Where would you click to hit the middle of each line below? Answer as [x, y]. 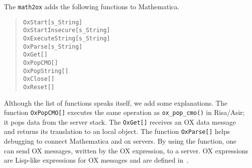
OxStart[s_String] [53, 22]
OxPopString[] [46, 71]
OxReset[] [39, 87]
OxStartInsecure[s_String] [67, 30]
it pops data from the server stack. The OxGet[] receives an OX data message [120, 121]
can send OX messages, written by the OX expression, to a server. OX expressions [126, 150]
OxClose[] [39, 79]
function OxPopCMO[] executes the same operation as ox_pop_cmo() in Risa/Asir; [124, 112]
